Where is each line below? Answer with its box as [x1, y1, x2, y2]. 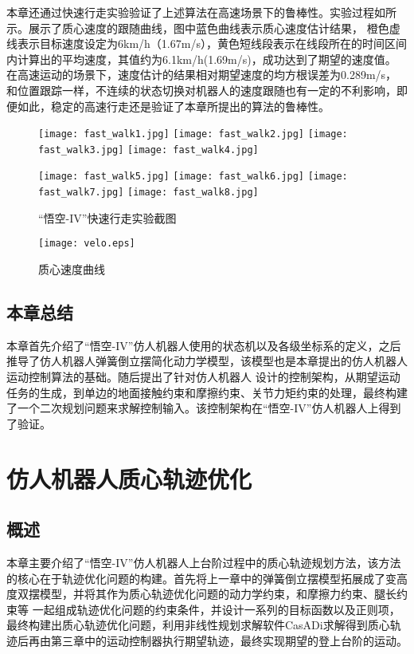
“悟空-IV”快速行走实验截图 [38, 209, 177, 226]
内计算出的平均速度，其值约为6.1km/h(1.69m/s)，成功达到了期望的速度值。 [6, 50, 396, 67]
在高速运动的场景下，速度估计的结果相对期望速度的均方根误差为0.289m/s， [6, 66, 397, 83]
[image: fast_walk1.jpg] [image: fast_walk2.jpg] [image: [38, 128, 348, 140]
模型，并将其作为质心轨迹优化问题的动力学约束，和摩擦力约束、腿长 [39, 585, 396, 602]
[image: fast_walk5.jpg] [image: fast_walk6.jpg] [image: [38, 171, 348, 183]
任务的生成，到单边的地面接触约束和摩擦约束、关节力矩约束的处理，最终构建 [6, 384, 408, 400]
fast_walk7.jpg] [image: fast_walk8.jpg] [38, 187, 259, 199]
